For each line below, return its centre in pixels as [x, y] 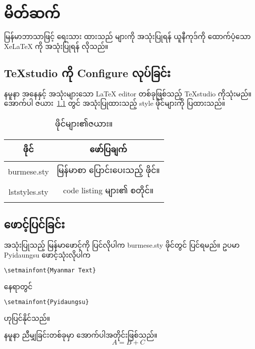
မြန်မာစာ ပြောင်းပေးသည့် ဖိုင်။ [108, 170]
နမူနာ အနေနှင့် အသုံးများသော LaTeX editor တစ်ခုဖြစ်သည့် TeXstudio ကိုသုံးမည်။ [128, 93]
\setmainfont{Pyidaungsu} [46, 302]
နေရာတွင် [18, 286]
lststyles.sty [28, 191]
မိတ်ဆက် [32, 13]
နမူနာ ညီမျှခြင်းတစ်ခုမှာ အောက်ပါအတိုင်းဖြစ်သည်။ [81, 334]
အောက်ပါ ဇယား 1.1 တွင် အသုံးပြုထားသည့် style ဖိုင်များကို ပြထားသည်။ [115, 103]
